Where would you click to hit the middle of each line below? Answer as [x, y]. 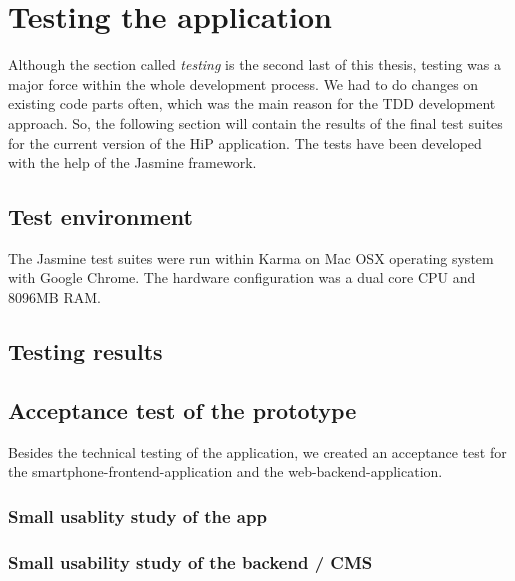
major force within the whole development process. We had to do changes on [243, 83]
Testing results [85, 351]
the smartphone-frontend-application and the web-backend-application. [225, 471]
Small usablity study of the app [137, 515]
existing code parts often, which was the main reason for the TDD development [252, 103]
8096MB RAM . [54, 297]
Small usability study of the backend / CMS [190, 561]
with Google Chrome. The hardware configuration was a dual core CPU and [242, 277]
